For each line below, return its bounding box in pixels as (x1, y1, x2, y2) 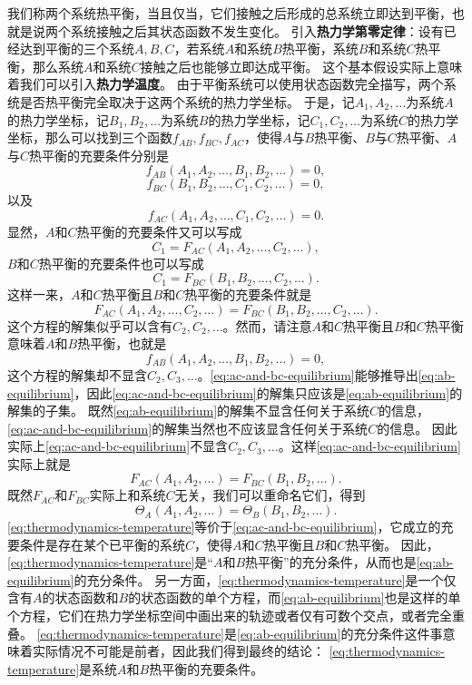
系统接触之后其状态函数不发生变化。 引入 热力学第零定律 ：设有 (70, 21, 444, 40)
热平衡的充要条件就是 (184, 285, 312, 304)
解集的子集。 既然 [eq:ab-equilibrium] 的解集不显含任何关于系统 (7, 401, 370, 420)
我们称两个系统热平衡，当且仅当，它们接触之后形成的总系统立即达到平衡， (7, 4, 452, 22)
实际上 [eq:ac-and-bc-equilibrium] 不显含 (7, 436, 229, 455)
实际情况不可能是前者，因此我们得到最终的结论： (32, 641, 325, 661)
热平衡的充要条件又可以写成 (76, 221, 242, 240)
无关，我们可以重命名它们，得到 (174, 485, 366, 504)
